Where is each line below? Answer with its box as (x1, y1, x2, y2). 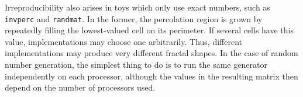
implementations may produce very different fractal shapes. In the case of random (5, 47, 298, 59)
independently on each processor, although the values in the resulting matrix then (5, 70, 298, 82)
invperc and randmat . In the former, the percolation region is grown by (5, 12, 263, 25)
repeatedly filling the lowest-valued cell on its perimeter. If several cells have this (5, 24, 294, 36)
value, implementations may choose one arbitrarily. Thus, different (5, 35, 242, 47)
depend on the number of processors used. (5, 81, 156, 93)
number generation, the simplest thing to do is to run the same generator (5, 58, 267, 71)
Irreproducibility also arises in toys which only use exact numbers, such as (5, 1, 270, 13)
